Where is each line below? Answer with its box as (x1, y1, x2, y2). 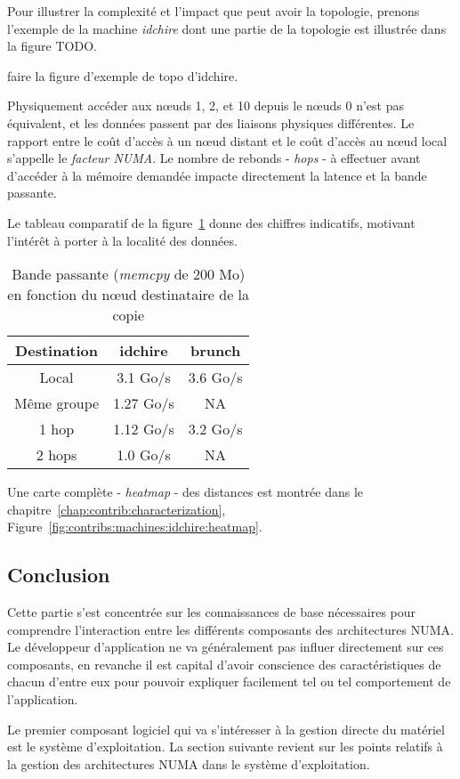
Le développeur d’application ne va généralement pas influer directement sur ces (7, 637, 444, 656)
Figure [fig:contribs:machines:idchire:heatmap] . (7, 517, 262, 536)
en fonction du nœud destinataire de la (7, 284, 250, 305)
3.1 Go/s (117, 367, 171, 388)
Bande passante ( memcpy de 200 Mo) (12, 264, 246, 285)
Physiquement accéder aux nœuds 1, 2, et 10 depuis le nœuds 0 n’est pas (7, 96, 404, 115)
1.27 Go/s (113, 393, 174, 414)
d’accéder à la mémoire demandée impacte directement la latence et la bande (7, 166, 427, 184)
